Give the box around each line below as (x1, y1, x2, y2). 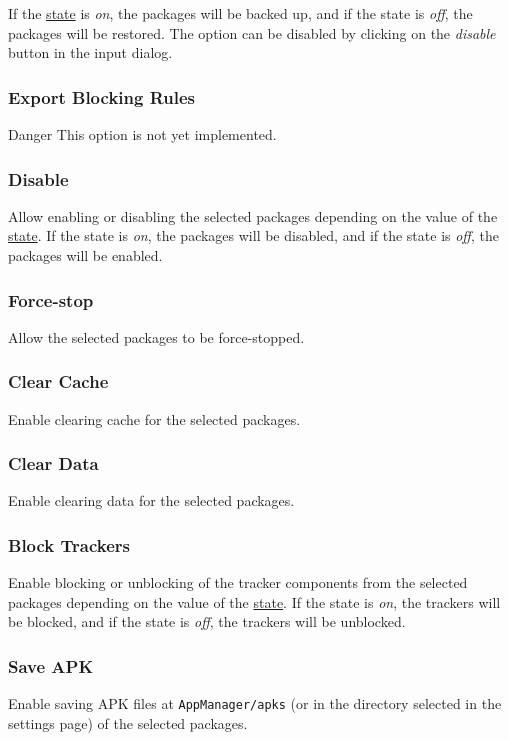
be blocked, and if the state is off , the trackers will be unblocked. (8, 611, 406, 632)
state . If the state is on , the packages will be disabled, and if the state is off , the (8, 225, 499, 246)
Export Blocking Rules (8, 84, 195, 109)
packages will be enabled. (8, 245, 163, 265)
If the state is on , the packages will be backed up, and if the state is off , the (8, 3, 473, 23)
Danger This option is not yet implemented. (8, 124, 277, 144)
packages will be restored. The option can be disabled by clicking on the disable (8, 22, 496, 43)
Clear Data (8, 451, 99, 476)
